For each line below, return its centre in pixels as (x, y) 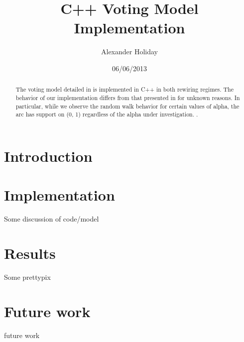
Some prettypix (27, 277)
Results (30, 253)
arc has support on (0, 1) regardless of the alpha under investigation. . (107, 114)
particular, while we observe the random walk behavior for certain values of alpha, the (127, 106)
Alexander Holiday (129, 52)
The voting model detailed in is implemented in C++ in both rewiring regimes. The (125, 89)
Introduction (48, 156)
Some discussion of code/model (52, 219)
